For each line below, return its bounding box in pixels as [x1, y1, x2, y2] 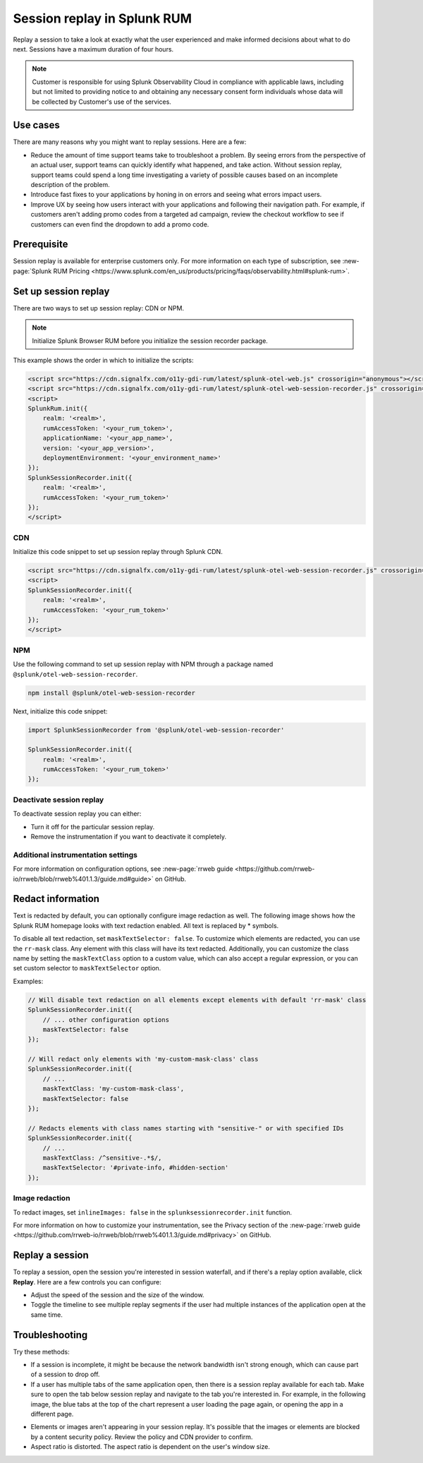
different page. [30, 1410, 74, 1418]
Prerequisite [13, 239, 68, 251]
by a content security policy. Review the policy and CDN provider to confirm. [30, 1433, 253, 1441]
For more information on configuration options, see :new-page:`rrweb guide [13, 865, 233, 873]
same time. [30, 1310, 63, 1319]
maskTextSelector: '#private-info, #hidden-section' [42, 1164, 229, 1172]
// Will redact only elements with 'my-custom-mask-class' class [27, 1055, 259, 1064]
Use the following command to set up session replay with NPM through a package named [13, 660, 274, 668]
